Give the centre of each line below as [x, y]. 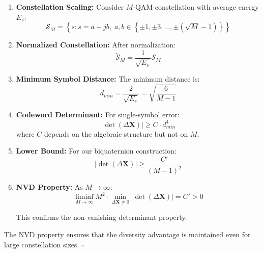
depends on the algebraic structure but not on [116, 133]
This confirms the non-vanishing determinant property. [101, 217]
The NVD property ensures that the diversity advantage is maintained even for [127, 234]
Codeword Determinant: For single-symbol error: [98, 115]
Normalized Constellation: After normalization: [96, 45]
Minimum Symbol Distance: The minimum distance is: [108, 79]
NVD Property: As [49, 187]
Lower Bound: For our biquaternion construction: [96, 151]
